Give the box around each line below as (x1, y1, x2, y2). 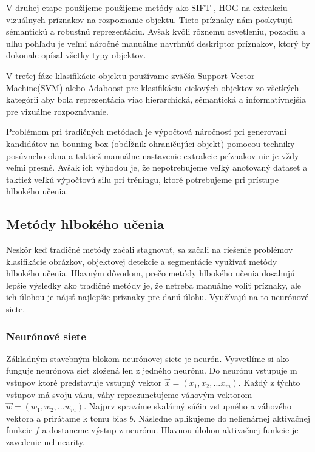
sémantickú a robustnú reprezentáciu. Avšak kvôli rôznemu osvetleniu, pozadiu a (6, 25, 306, 38)
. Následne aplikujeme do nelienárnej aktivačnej (133, 411, 311, 424)
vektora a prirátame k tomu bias (6, 411, 127, 424)
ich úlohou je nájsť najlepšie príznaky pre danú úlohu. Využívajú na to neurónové (6, 290, 309, 303)
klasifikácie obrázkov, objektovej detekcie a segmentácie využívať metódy (6, 255, 277, 267)
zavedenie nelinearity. (6, 436, 85, 448)
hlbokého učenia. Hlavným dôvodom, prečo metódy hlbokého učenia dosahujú (6, 267, 295, 279)
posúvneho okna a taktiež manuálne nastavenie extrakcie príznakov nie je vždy (6, 149, 299, 162)
